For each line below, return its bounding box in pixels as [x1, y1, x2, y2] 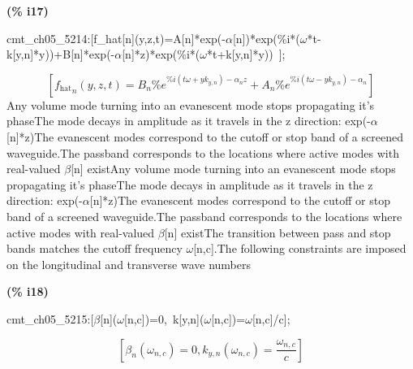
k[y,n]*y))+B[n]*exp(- [6, 46, 115, 63]
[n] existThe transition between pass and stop [164, 224, 391, 241]
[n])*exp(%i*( [232, 29, 300, 46]
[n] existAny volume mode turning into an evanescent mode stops [71, 160, 396, 177]
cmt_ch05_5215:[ [6, 310, 94, 327]
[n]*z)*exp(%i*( [122, 46, 200, 63]
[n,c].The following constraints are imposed [193, 240, 407, 257]
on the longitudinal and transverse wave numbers [6, 255, 251, 272]
